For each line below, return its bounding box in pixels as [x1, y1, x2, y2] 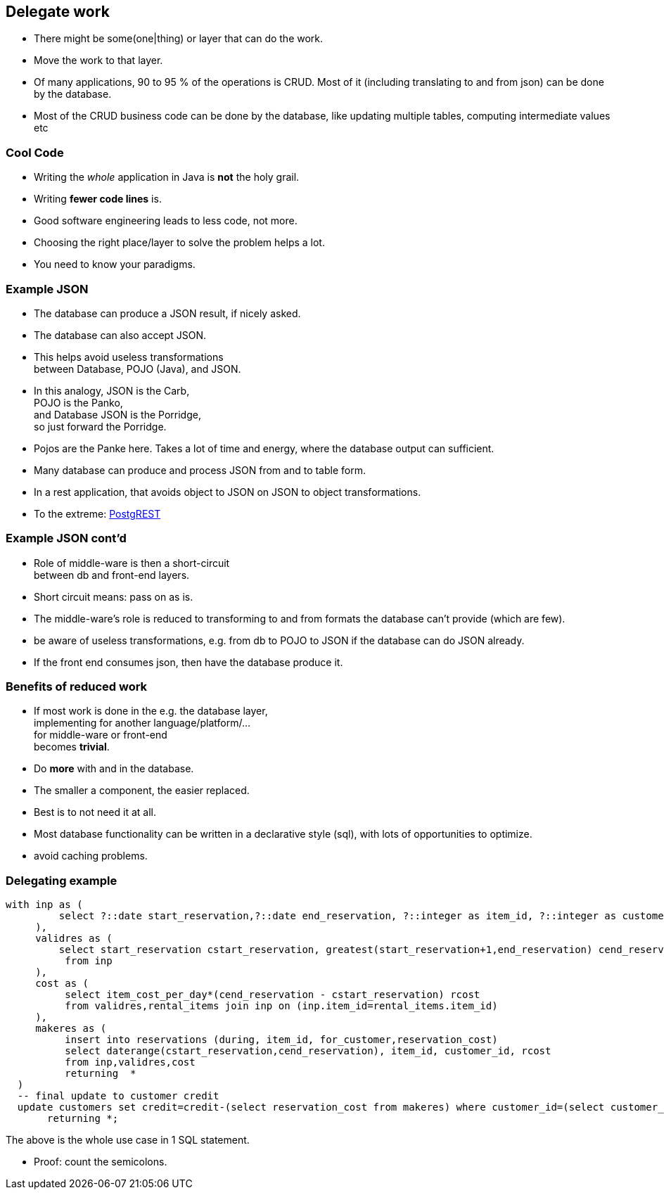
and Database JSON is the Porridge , [34, 408, 201, 421]
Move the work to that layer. [34, 54, 163, 67]
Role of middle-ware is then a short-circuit [34, 556, 230, 569]
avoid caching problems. [34, 850, 148, 862]
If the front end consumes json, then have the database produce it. [34, 656, 343, 668]
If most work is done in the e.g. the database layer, [34, 705, 268, 717]
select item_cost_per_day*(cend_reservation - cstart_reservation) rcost [65, 989, 480, 1001]
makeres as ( [35, 1023, 107, 1035]
